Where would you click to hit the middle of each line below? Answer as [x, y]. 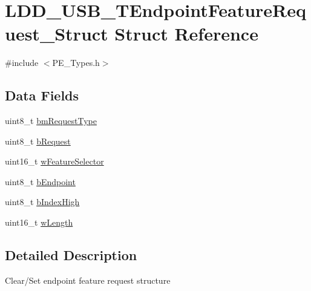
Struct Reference [186, 34]
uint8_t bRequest [38, 141]
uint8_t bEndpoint [40, 181]
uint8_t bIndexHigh [42, 202]
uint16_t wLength [39, 222]
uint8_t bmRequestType [51, 121]
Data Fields [42, 95]
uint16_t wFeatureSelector [54, 161]
